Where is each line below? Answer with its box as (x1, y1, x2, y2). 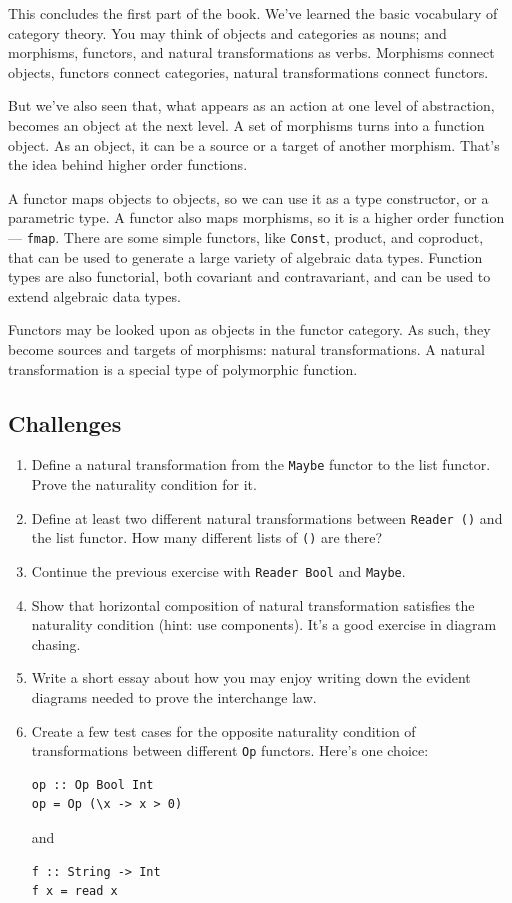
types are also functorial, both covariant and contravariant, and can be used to (8, 266, 491, 287)
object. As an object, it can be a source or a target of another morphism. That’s (8, 134, 500, 155)
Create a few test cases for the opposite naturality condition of (31, 720, 416, 741)
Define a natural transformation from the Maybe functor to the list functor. (31, 454, 491, 475)
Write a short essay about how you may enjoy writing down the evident (31, 667, 471, 688)
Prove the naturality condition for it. (31, 474, 257, 495)
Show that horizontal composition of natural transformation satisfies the (31, 594, 475, 615)
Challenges (8, 407, 122, 438)
